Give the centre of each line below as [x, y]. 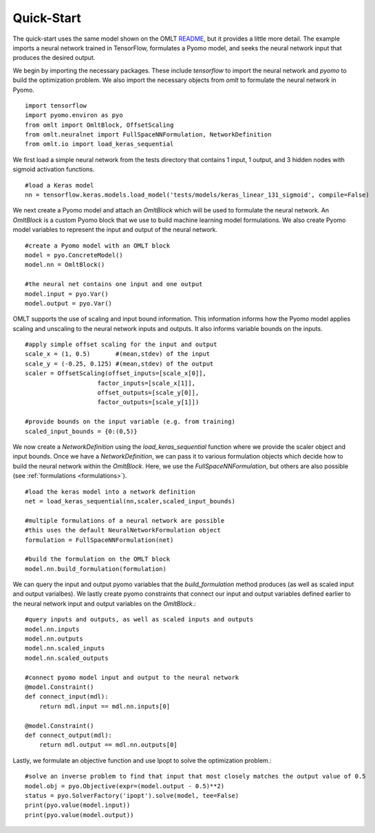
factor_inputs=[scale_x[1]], [147, 383]
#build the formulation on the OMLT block [98, 559]
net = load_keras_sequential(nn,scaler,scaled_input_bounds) [130, 501]
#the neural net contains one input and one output [114, 284]
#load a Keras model [60, 185]
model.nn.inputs [52, 629]
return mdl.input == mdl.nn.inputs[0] [105, 706]
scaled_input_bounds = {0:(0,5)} [81, 431]
